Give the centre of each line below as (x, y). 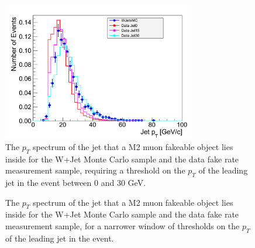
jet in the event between (49, 183)
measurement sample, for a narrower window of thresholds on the (123, 226)
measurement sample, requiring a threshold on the (95, 170)
